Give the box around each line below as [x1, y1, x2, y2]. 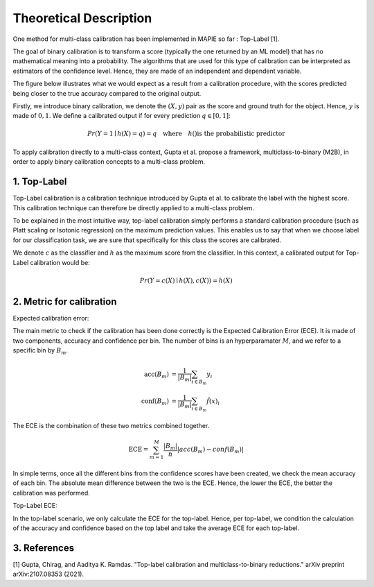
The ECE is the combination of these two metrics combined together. [12, 422, 210, 430]
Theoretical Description [12, 10, 152, 26]
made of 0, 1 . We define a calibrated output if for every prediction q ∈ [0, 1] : [12, 112, 231, 120]
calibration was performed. [12, 488, 90, 497]
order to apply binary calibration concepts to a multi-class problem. [12, 158, 206, 166]
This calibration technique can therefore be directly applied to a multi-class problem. [12, 203, 254, 212]
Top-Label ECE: [12, 502, 58, 510]
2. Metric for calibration [12, 296, 117, 307]
